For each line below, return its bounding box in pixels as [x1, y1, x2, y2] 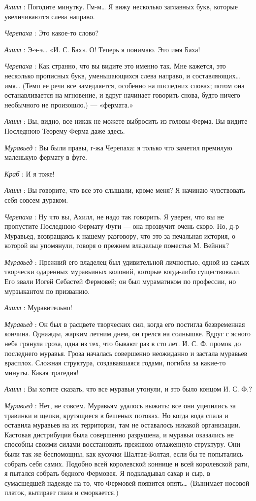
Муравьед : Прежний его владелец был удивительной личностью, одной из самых [4, 256, 250, 267]
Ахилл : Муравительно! [4, 302, 72, 313]
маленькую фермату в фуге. [4, 152, 87, 162]
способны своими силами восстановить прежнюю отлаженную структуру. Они [4, 439, 241, 449]
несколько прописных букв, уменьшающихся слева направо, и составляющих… [4, 70, 240, 80]
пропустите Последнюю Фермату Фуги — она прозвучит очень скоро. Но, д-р [4, 221, 239, 231]
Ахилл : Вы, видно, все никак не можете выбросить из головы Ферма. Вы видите [4, 116, 248, 126]
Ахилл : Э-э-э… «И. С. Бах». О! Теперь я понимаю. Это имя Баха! [4, 44, 200, 54]
